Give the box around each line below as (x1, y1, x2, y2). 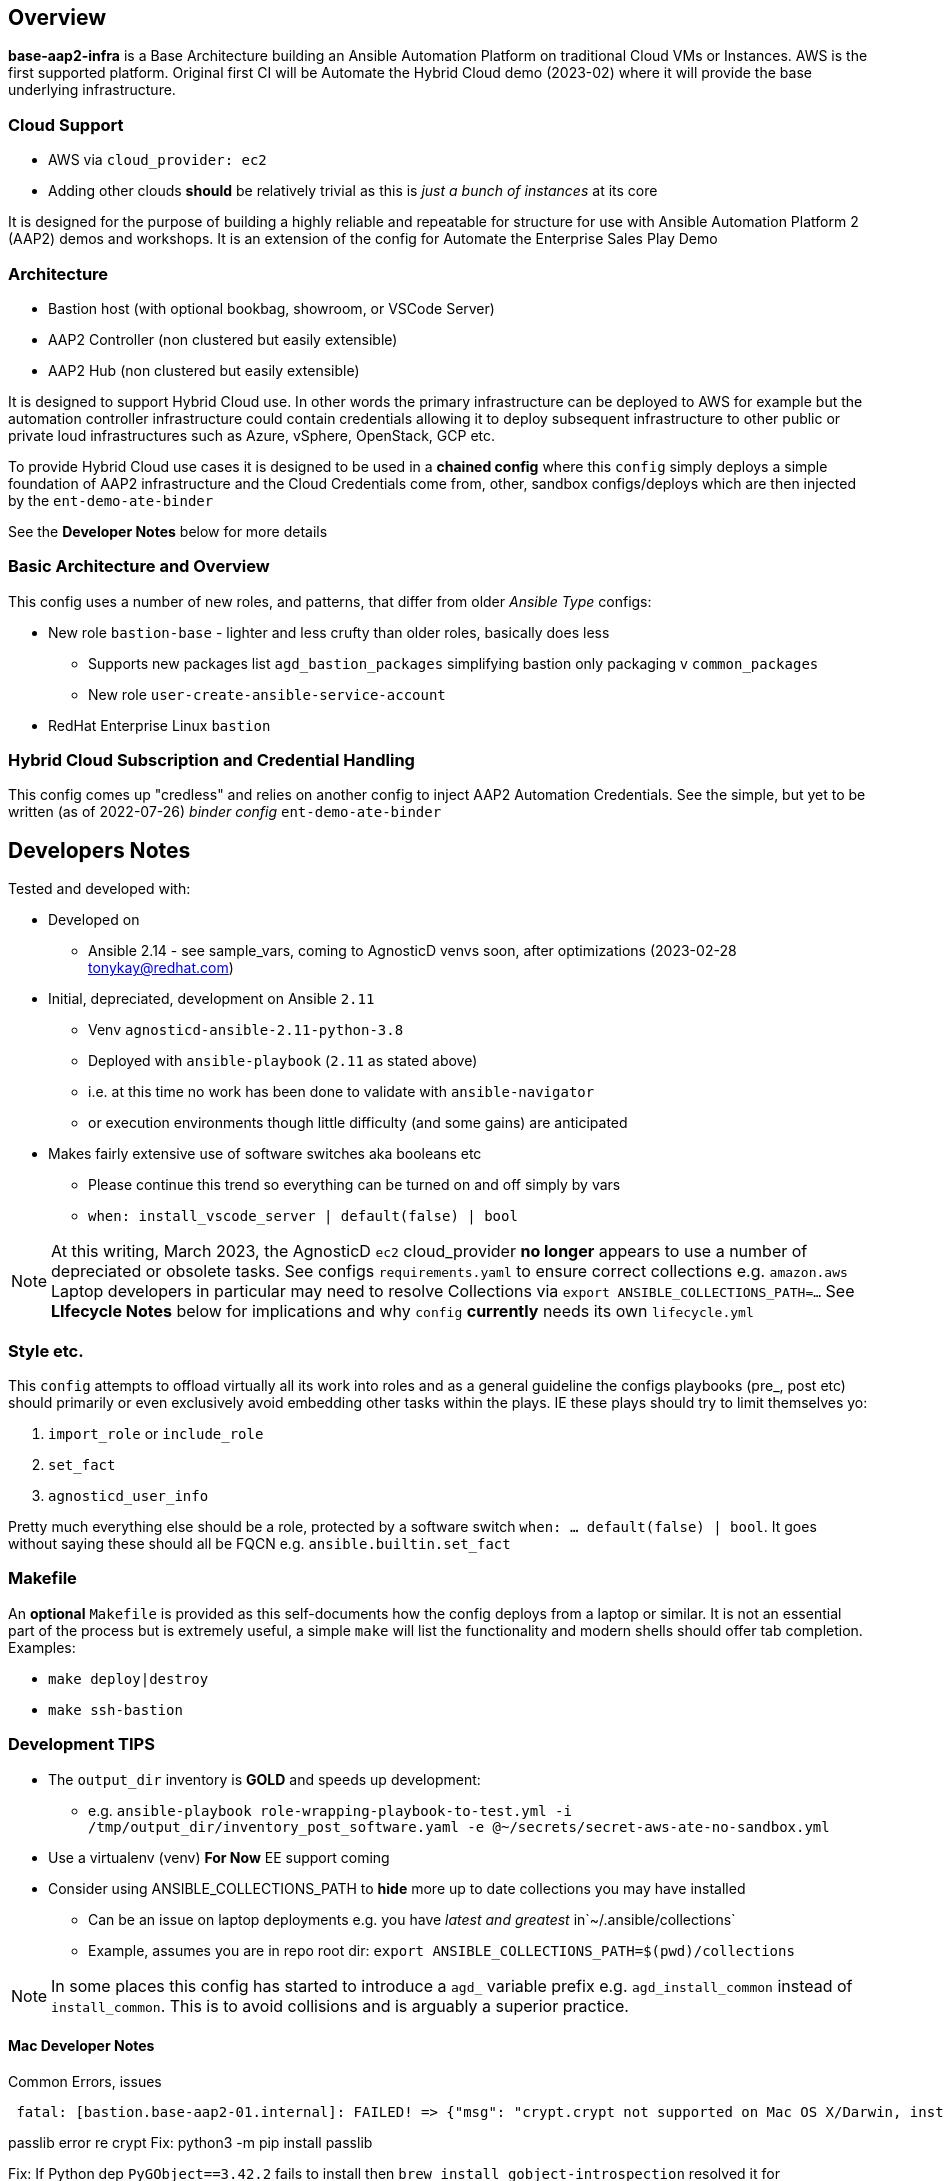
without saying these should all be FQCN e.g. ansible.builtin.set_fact (8, 1535, 511, 1553)
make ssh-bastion (48, 1701, 183, 1718)
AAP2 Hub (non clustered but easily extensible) (48, 361, 360, 379)
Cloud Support (8, 114, 124, 135)
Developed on (48, 911, 140, 929)
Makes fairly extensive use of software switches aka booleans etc (48, 1145, 482, 1163)
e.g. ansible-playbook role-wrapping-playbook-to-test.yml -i (88, 1801, 572, 1819)
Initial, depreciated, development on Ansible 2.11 (48, 990, 375, 1008)
